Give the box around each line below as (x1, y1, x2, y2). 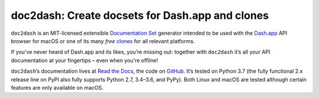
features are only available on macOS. (11, 84, 103, 91)
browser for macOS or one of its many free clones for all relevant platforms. (11, 37, 195, 44)
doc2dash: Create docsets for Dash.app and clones (11, 9, 269, 22)
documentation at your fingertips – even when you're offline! (11, 57, 158, 64)
